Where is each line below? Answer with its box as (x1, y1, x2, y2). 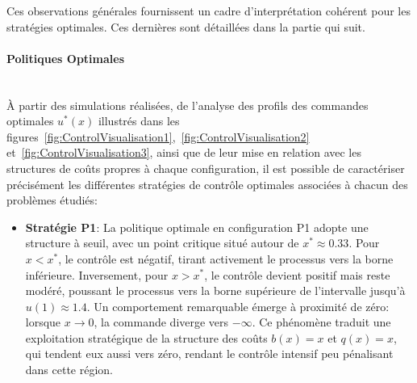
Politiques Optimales (6, 49, 125, 66)
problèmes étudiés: (6, 191, 98, 208)
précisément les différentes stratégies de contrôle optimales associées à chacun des (6, 175, 408, 192)
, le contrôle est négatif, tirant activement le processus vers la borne (58, 250, 394, 267)
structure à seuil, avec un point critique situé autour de (25, 234, 299, 251)
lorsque (25, 314, 61, 330)
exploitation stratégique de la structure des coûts (25, 329, 268, 346)
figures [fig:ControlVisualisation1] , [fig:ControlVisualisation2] (6, 128, 310, 145)
